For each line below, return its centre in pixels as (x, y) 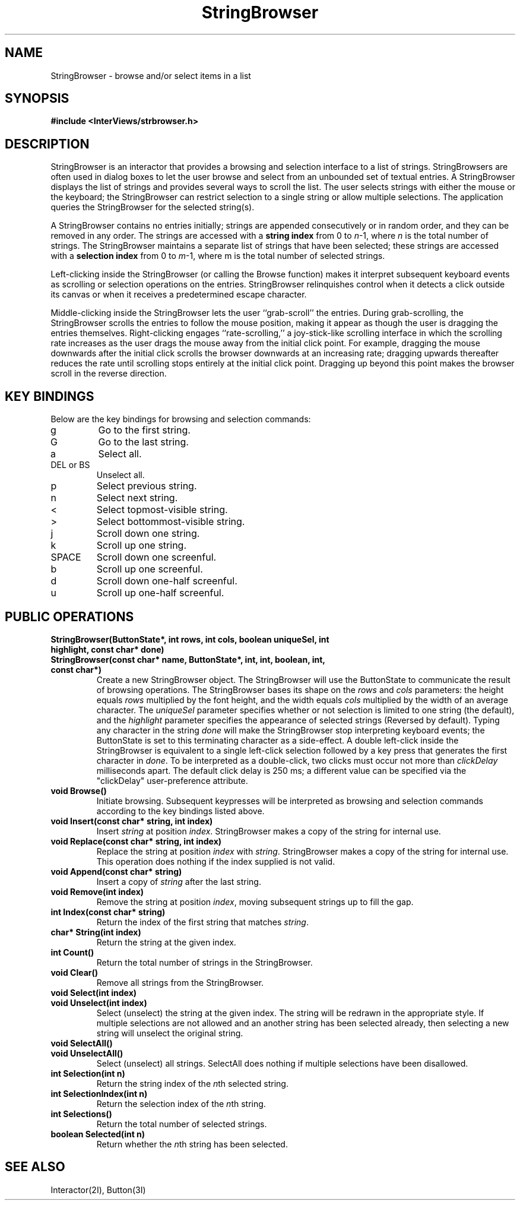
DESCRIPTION (47, 144)
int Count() (72, 952)
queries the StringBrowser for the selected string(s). (153, 207)
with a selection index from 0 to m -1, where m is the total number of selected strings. (218, 256)
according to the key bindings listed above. (180, 811)
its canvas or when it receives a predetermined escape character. (179, 295)
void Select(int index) (94, 992)
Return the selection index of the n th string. (181, 1103)
